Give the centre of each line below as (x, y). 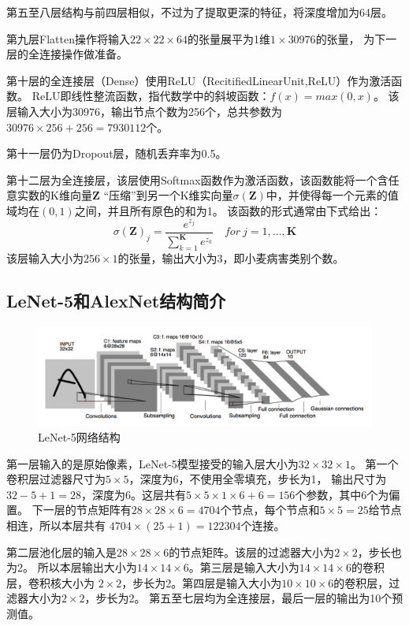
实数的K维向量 (54, 195)
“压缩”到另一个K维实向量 (168, 195)
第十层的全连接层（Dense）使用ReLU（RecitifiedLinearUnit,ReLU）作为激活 (199, 80)
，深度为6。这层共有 (133, 494)
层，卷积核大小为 (50, 582)
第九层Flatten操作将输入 (68, 38)
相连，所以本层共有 (56, 525)
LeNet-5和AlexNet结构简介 (116, 300)
